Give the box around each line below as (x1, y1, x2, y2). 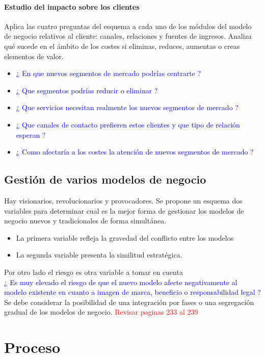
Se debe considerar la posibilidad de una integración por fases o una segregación (4, 296, 254, 307)
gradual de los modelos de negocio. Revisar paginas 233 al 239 (4, 307, 198, 317)
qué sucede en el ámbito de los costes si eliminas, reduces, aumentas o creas (4, 40, 240, 51)
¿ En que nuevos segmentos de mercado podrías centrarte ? (16, 68, 201, 79)
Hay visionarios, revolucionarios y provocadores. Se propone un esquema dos (4, 195, 243, 206)
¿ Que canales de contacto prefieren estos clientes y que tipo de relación (16, 119, 240, 130)
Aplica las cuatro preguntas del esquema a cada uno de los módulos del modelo (4, 20, 252, 31)
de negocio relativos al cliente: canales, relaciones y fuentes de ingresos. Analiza (4, 31, 252, 41)
